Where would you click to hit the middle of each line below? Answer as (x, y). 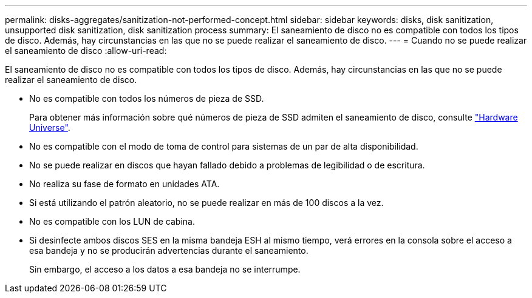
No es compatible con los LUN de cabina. (112, 221)
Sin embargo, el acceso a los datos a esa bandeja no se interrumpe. (165, 269)
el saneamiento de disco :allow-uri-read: (86, 51)
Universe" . (50, 127)
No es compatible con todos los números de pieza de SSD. (147, 98)
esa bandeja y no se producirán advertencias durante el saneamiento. (169, 250)
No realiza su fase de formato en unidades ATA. (124, 184)
